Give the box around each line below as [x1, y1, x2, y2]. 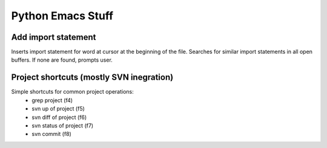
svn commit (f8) [31, 130, 72, 138]
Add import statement [11, 32, 96, 42]
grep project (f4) [31, 97, 73, 104]
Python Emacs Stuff [11, 9, 114, 22]
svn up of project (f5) [31, 105, 85, 112]
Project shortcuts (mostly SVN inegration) [11, 72, 174, 83]
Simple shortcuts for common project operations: [11, 88, 134, 95]
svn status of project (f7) [31, 121, 94, 129]
